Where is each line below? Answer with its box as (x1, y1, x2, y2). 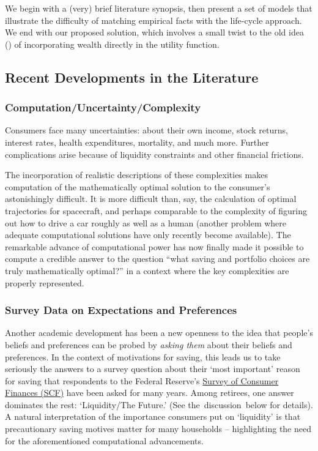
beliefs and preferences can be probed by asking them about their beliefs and (5, 338, 292, 351)
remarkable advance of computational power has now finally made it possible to (5, 240, 304, 253)
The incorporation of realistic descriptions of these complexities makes (5, 168, 268, 181)
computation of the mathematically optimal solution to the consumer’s (5, 180, 270, 193)
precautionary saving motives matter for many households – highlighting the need (5, 422, 311, 435)
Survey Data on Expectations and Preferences (5, 302, 237, 318)
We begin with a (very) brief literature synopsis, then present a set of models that (5, 2, 312, 14)
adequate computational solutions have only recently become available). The (5, 228, 291, 241)
